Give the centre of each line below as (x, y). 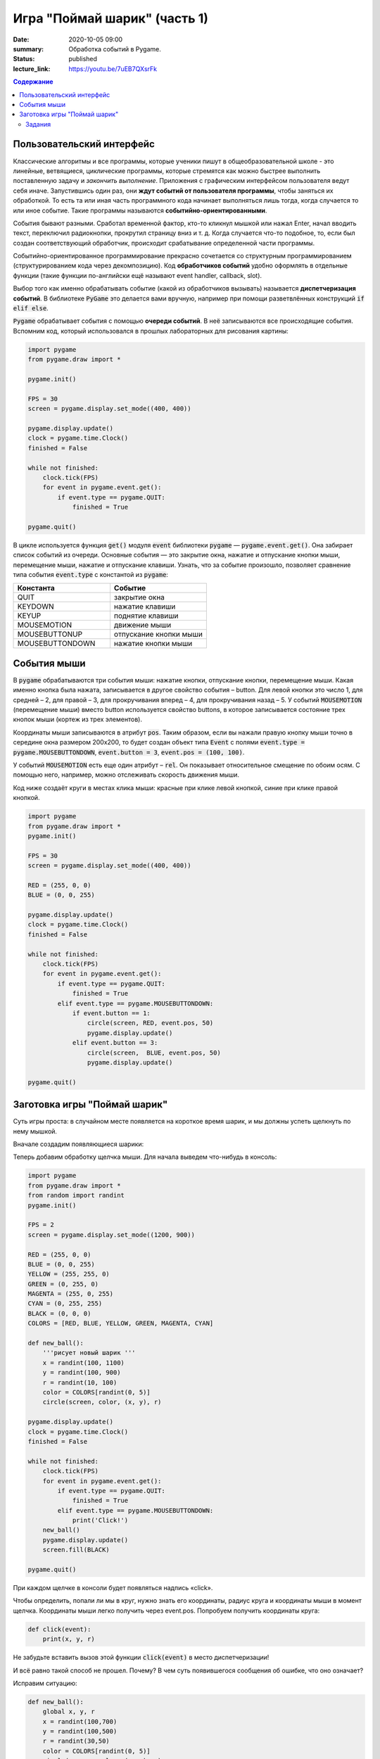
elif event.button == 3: (115, 1043)
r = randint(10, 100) (80, 1382)
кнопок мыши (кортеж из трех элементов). (77, 719)
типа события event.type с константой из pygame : (91, 574)
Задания (38, 124)
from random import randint (76, 1195)
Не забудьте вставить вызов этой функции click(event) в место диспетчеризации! (141, 1658)
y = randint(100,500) (80, 1732)
